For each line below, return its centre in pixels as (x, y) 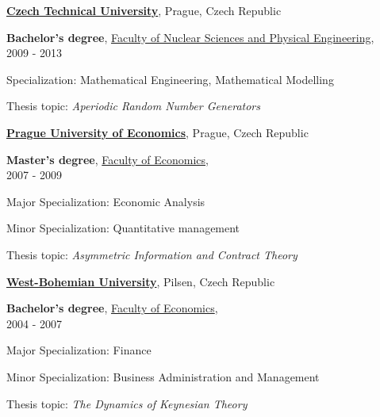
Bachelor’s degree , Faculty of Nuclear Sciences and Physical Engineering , (190, 37)
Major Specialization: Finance (79, 350)
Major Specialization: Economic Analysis (106, 201)
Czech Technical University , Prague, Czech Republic (144, 10)
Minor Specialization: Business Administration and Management (163, 376)
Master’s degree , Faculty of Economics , (107, 159)
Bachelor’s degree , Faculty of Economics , (112, 308)
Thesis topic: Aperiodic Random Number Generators (134, 106)
